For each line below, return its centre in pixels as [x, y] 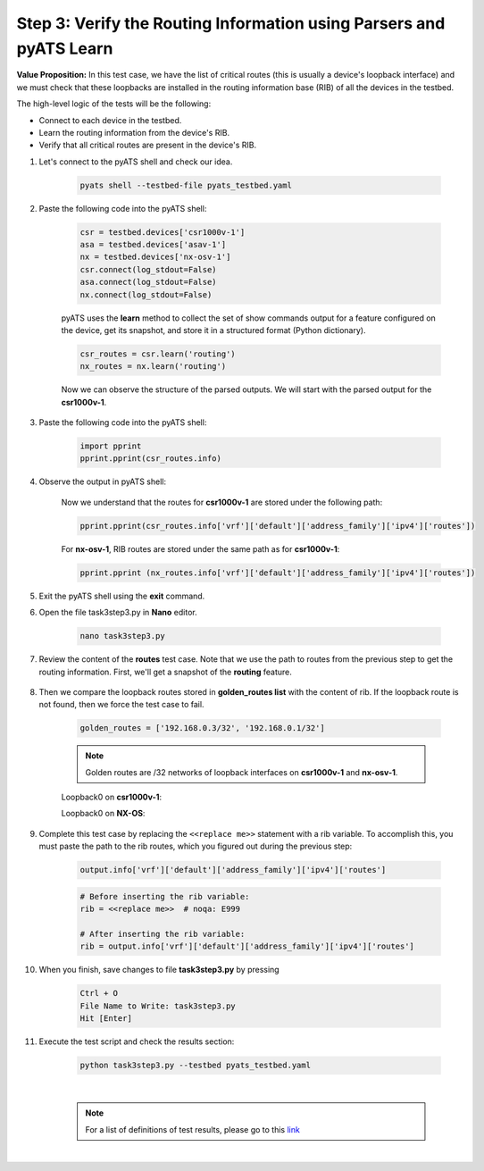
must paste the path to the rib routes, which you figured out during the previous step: [196, 846]
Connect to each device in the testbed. [110, 120]
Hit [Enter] [106, 1019]
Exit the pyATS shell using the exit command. [122, 596]
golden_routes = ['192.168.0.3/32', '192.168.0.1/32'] [202, 728]
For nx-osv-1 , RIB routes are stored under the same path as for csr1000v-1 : [200, 548]
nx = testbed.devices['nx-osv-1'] [155, 257]
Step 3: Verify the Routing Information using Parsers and [231, 23]
